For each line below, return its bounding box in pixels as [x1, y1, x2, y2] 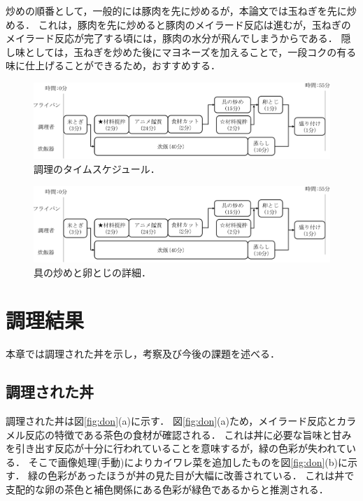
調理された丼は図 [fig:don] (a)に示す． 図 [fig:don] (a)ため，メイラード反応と [6, 414, 337, 428]
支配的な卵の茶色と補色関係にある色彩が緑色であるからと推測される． [6, 482, 329, 497]
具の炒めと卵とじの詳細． [34, 264, 151, 279]
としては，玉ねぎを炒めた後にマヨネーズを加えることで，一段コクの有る [24, 44, 357, 59]
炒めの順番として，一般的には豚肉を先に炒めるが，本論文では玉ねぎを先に [6, 3, 347, 17]
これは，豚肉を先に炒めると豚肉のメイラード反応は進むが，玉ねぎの [38, 17, 351, 31]
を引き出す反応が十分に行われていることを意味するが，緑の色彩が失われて [6, 441, 346, 456]
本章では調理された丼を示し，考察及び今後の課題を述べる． [6, 346, 280, 361]
